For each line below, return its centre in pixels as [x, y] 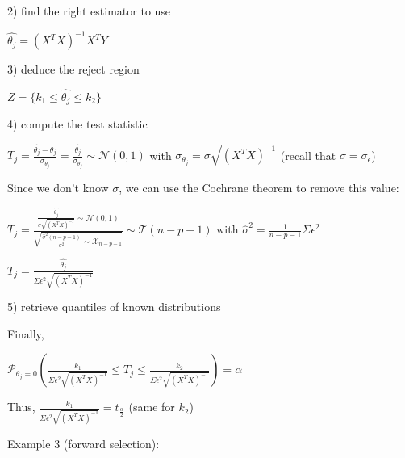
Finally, [26, 333]
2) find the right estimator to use [89, 11]
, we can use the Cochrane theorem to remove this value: [259, 188]
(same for [152, 407]
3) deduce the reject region [73, 69]
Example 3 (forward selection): [84, 444]
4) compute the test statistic [77, 124]
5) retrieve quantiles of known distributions [114, 307]
